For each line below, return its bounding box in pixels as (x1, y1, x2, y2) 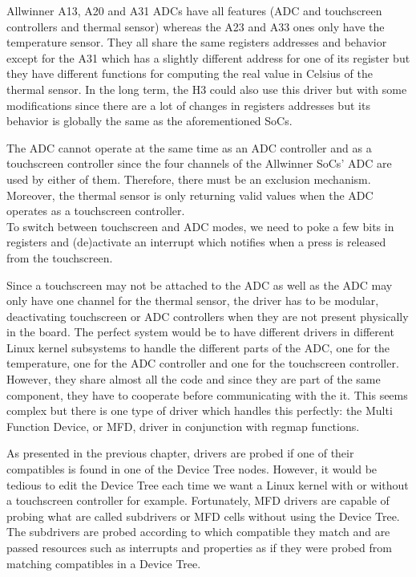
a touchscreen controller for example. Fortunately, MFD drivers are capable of (6, 492, 390, 509)
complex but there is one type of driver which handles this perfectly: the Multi (6, 402, 393, 419)
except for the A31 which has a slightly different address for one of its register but (6, 49, 410, 66)
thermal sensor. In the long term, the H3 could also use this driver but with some (6, 80, 407, 97)
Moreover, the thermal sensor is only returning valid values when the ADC (6, 186, 374, 203)
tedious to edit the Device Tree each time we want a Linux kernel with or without (6, 476, 409, 493)
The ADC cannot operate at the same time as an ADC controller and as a (6, 139, 372, 156)
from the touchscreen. (6, 249, 113, 266)
